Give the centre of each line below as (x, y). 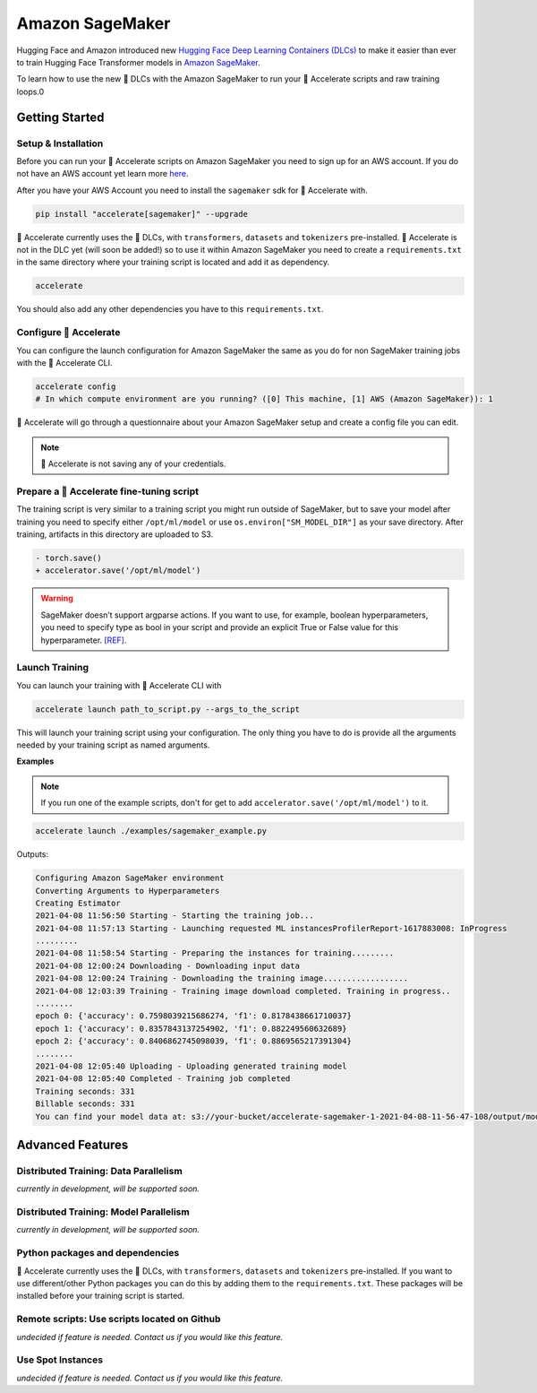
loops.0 (30, 91)
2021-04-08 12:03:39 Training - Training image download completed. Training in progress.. (243, 991)
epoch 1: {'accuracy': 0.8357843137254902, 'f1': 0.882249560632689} (191, 1028)
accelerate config (76, 386)
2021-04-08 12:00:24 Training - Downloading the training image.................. (222, 978)
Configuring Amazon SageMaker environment (130, 878)
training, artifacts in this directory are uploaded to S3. (115, 534)
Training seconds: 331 (85, 1091)
